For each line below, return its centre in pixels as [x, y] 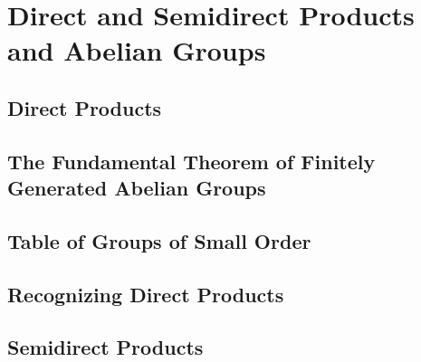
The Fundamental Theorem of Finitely [191, 161]
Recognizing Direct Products [146, 294]
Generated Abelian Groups [137, 188]
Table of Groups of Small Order [159, 240]
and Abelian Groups [137, 50]
